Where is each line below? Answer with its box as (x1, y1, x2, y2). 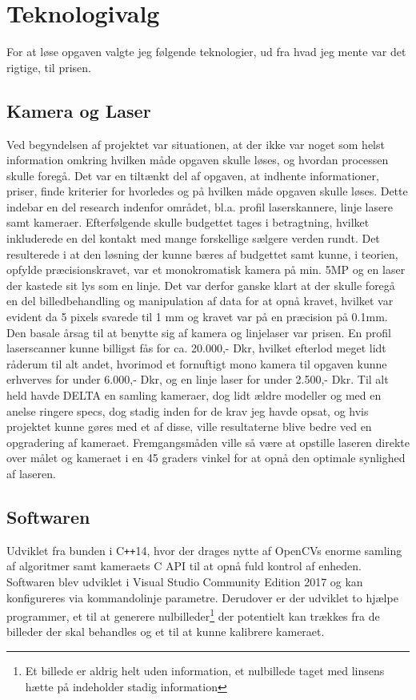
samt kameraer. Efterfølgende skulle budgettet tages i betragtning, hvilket (6, 214, 370, 231)
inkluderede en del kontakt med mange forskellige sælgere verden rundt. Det (6, 230, 380, 247)
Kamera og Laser (6, 98, 151, 123)
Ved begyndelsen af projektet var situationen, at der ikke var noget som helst (6, 135, 385, 152)
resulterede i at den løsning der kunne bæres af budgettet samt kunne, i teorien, (6, 245, 398, 262)
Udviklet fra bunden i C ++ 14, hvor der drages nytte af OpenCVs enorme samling (6, 541, 402, 558)
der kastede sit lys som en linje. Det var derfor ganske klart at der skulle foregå (6, 276, 395, 293)
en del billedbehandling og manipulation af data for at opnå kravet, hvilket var (6, 292, 394, 309)
